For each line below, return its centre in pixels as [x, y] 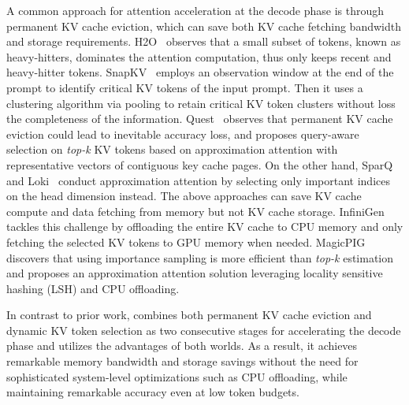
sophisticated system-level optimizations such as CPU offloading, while [177, 376]
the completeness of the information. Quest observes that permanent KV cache [200, 119]
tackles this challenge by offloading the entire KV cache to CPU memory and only [205, 227]
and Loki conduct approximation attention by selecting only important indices [198, 180]
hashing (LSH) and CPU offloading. [93, 288]
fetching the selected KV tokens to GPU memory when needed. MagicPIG [186, 242]
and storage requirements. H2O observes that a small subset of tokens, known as [204, 41]
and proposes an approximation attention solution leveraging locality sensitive [195, 273]
